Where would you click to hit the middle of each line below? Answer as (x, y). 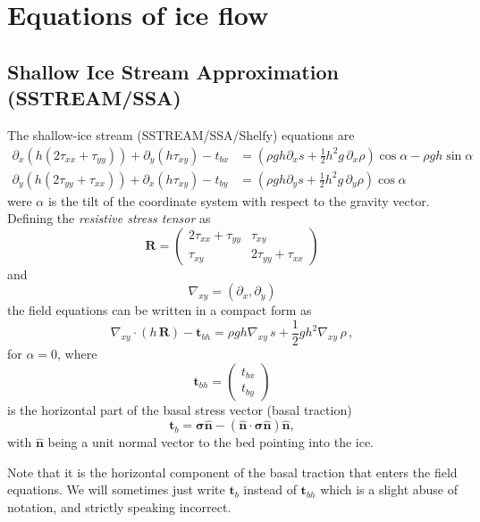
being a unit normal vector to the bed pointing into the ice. (211, 442)
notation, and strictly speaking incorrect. (119, 507)
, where (77, 354)
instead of (270, 489)
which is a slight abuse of (389, 489)
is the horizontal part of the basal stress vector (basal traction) (180, 409)
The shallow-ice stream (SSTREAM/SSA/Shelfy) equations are (181, 134)
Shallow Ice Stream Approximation (173, 71)
